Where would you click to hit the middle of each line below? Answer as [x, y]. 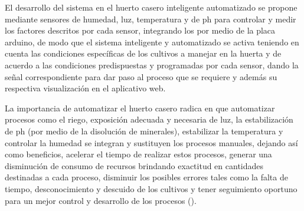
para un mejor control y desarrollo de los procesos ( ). [101, 200]
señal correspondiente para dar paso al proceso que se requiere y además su [141, 76]
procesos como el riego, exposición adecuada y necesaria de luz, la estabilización [149, 119]
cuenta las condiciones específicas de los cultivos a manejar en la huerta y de [143, 53]
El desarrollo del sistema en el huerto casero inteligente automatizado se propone [151, 7]
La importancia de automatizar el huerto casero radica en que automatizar [140, 108]
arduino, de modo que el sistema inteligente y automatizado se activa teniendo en [152, 42]
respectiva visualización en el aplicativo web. [85, 88]
